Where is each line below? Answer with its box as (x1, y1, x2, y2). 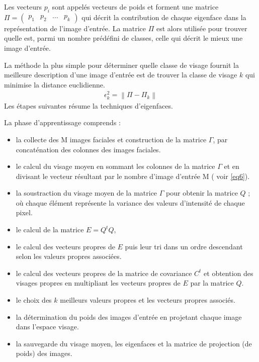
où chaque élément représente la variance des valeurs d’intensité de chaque (16, 197, 245, 208)
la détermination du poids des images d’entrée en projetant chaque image (16, 311, 242, 322)
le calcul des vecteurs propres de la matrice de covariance (16, 267, 192, 278)
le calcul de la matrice (16, 224, 84, 235)
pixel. (16, 207, 33, 218)
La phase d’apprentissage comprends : (4, 117, 121, 128)
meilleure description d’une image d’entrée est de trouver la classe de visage (4, 69, 237, 80)
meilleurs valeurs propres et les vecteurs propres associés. (60, 295, 235, 305)
